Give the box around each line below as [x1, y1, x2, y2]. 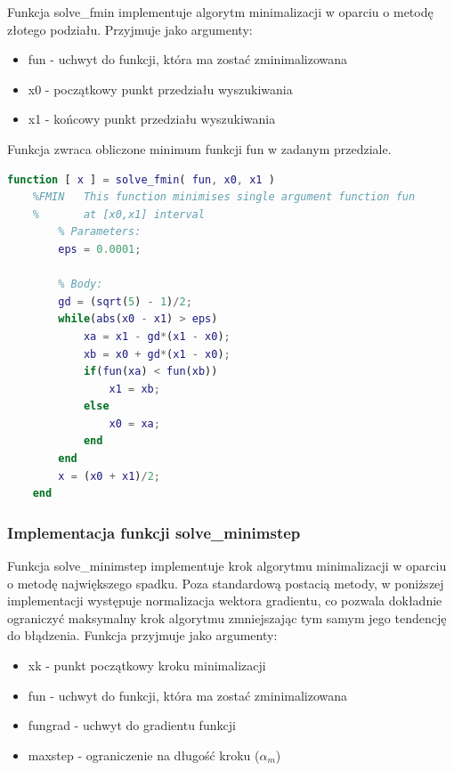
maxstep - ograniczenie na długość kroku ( [28, 745, 260, 764]
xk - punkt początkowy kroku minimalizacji [28, 656, 266, 675]
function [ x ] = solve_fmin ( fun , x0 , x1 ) [7, 173, 275, 186]
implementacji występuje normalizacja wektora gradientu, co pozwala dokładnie [7, 591, 442, 610]
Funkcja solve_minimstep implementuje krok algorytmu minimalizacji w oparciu [7, 556, 447, 575]
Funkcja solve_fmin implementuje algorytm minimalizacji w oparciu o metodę [7, 3, 434, 20]
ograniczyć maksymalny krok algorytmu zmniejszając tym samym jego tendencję [7, 608, 447, 627]
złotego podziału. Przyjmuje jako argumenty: [7, 20, 253, 38]
